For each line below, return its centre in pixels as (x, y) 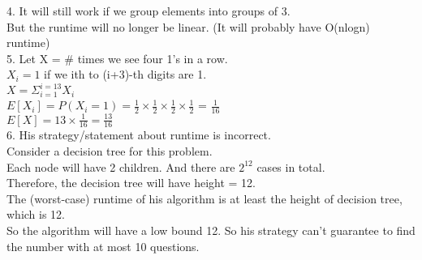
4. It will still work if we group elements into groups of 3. (149, 11)
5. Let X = (34, 58)
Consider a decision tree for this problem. (110, 150)
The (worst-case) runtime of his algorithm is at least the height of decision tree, (205, 198)
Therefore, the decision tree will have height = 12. (131, 183)
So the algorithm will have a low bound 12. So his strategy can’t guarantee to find (211, 230)
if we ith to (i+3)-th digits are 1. (125, 74)
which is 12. (36, 214)
